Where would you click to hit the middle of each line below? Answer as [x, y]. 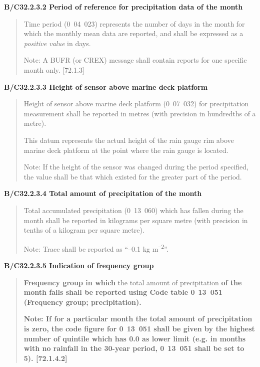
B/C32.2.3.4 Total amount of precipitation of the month [103, 193]
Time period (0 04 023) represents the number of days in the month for [134, 23]
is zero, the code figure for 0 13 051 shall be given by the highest [139, 328]
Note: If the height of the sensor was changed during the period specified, [136, 167]
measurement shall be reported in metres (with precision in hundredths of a [140, 113]
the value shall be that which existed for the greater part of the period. [133, 176]
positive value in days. [57, 43]
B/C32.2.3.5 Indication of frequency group [79, 265]
